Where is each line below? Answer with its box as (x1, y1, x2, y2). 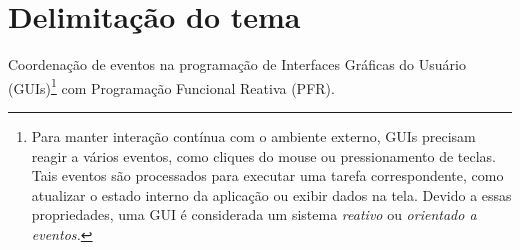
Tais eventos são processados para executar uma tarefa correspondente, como (31, 165, 504, 186)
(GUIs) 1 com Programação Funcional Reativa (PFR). (8, 74, 335, 98)
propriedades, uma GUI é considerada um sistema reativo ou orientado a (31, 204, 477, 225)
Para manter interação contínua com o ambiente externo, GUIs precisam (31, 125, 476, 146)
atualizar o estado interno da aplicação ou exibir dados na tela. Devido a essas (31, 184, 512, 205)
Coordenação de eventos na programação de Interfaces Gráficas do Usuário (8, 54, 466, 75)
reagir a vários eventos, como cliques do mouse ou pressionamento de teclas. (31, 145, 496, 166)
